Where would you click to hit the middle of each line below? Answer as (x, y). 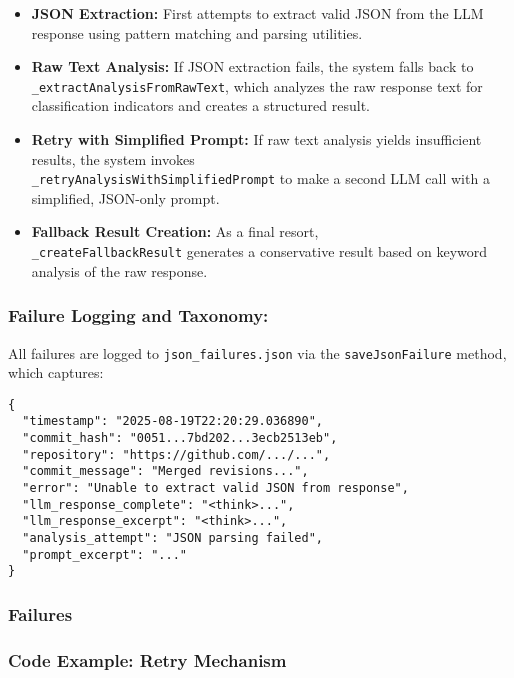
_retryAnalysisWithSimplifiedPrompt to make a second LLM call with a (260, 178)
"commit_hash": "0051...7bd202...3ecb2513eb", (180, 438)
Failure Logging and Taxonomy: (138, 315)
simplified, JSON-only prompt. (125, 197)
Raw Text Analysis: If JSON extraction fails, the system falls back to (252, 66)
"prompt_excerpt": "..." (104, 554)
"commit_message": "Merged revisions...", (165, 471)
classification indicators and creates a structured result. (201, 105)
